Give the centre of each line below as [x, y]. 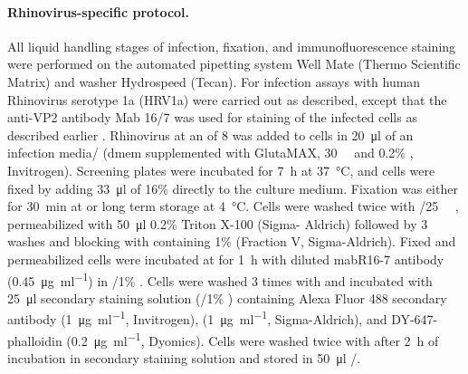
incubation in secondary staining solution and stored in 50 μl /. [184, 357]
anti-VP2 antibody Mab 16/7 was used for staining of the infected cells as [212, 117]
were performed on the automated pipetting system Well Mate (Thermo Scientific [234, 64]
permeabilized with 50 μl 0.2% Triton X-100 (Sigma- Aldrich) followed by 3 [218, 223]
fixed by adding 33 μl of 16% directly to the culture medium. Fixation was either [233, 188]
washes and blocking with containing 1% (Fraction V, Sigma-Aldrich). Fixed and [232, 241]
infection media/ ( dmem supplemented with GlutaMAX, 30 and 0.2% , [210, 153]
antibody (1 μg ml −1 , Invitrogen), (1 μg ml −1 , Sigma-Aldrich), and [197, 318]
